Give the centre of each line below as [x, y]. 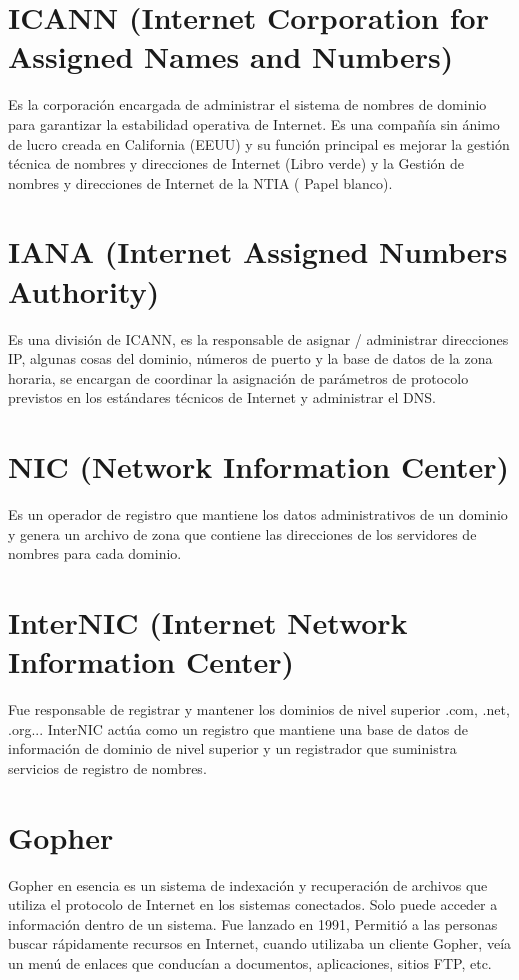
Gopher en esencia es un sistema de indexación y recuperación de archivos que [248, 884]
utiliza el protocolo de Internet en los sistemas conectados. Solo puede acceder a [253, 904]
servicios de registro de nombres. [107, 767]
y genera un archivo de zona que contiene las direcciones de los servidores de [242, 533]
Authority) [84, 290]
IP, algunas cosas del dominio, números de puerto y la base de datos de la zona [250, 358]
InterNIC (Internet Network [208, 622]
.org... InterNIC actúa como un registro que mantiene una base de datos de [238, 728]
